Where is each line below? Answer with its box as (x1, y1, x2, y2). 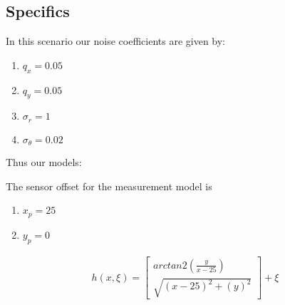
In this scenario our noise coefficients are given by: (6, 33, 225, 48)
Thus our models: (6, 155, 82, 170)
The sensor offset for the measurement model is (6, 178, 212, 193)
